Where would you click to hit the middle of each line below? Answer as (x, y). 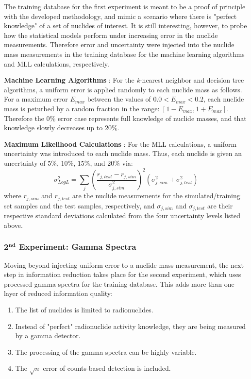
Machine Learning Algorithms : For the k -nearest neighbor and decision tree (124, 80)
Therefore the (24, 118)
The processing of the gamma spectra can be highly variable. (106, 352)
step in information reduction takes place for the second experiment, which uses (123, 274)
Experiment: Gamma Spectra (78, 247)
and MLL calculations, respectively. (57, 63)
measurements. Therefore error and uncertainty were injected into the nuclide (119, 44)
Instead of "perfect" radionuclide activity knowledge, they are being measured (131, 326)
